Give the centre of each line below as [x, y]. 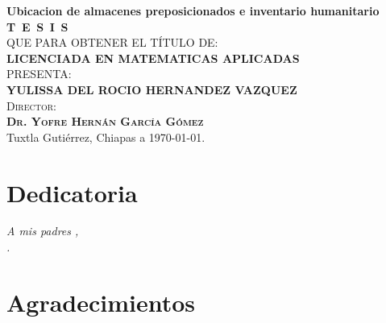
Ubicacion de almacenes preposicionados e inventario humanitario [193, 10]
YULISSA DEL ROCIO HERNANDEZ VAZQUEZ [152, 89]
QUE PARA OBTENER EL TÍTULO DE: [112, 42]
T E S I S [37, 26]
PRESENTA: [39, 74]
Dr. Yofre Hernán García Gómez [105, 121]
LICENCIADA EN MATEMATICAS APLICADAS [153, 58]
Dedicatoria [72, 192]
